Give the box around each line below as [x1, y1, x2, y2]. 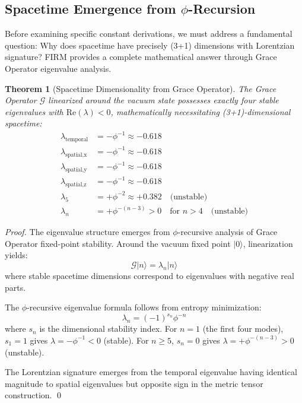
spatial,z [65, 182, 87, 188]
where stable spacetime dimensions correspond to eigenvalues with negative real [5, 269, 294, 282]
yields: [5, 249, 28, 261]
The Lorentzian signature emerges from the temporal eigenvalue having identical [5, 366, 297, 378]
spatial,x [65, 151, 87, 158]
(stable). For [103, 334, 149, 346]
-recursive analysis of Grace [177, 226, 278, 238]
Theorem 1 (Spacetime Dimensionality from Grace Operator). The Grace [5, 82, 276, 94]
